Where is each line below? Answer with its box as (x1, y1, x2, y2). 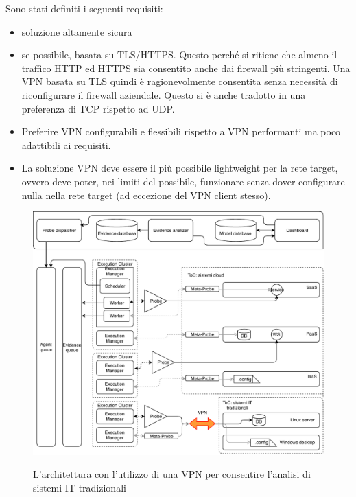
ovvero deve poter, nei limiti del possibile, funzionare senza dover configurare (21, 174, 345, 188)
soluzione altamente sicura (21, 24, 132, 38)
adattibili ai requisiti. (21, 137, 111, 152)
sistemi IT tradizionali (33, 480, 126, 494)
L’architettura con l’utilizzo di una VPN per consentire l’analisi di (33, 467, 311, 481)
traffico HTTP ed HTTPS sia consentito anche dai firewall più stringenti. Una (21, 60, 351, 75)
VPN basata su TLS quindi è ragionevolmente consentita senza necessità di (21, 74, 338, 89)
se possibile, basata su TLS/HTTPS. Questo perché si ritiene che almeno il (21, 47, 337, 62)
